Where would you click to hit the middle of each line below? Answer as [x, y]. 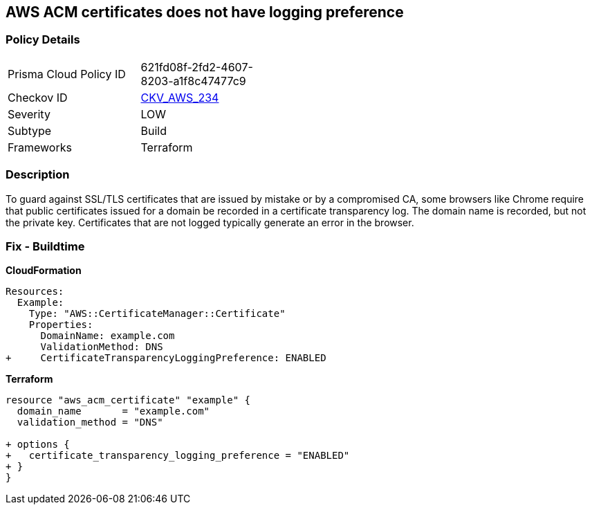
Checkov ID [38, 97]
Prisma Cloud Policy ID [67, 74]
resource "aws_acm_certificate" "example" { [128, 400]
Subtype [30, 130]
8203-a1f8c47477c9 [193, 81]
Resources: [35, 292]
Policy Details [43, 40]
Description [38, 175]
